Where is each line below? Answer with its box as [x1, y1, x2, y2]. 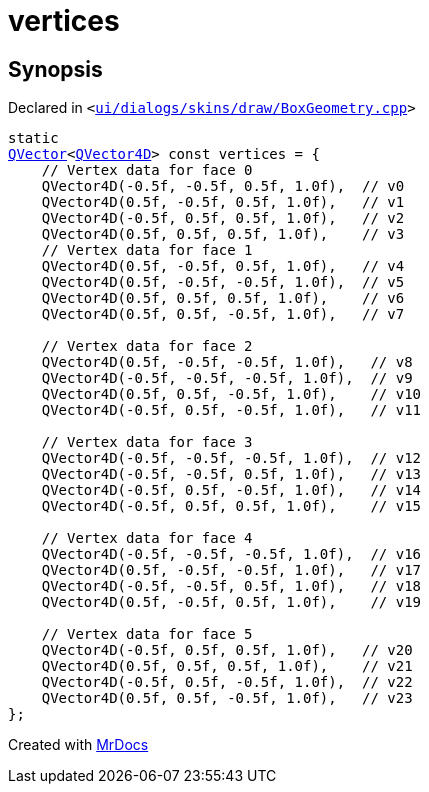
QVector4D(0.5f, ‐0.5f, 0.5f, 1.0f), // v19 [41, 594, 422, 611]
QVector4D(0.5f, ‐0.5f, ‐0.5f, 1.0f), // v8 [41, 354, 413, 371]
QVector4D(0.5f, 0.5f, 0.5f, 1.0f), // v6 [41, 290, 405, 307]
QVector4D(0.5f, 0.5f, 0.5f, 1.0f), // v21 [41, 658, 413, 675]
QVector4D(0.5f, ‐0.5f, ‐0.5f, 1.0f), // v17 [41, 562, 422, 579]
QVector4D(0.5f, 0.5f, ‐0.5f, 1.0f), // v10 [41, 386, 422, 403]
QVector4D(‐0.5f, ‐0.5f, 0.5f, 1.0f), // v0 [41, 178, 405, 195]
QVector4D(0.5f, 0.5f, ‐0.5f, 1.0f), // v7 [41, 306, 405, 323]
